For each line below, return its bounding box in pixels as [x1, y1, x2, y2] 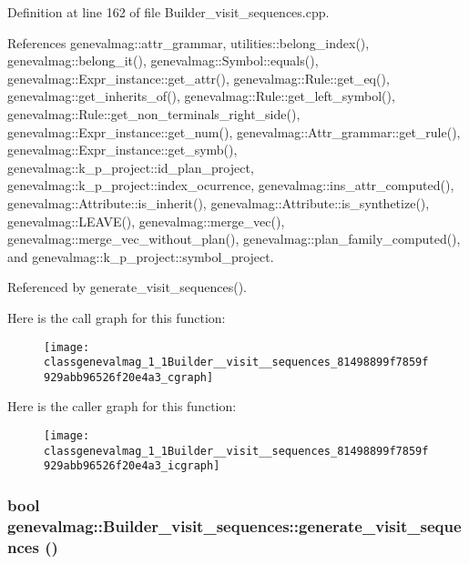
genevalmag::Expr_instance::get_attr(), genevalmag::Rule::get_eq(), [7, 68, 390, 87]
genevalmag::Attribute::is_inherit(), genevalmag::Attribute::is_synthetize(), [7, 193, 430, 212]
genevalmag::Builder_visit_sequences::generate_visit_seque [7, 514, 462, 537]
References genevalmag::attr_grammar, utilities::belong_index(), [7, 33, 370, 52]
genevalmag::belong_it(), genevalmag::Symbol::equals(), [7, 51, 319, 70]
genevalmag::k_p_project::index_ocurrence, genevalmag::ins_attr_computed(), [7, 176, 454, 195]
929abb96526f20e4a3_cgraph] [44, 370, 214, 384]
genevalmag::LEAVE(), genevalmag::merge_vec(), [7, 211, 285, 230]
